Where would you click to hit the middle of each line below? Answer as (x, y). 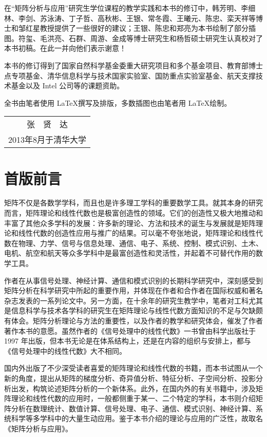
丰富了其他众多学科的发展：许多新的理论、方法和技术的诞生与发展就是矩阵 (130, 223)
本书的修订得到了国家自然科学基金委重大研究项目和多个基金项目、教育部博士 (133, 65)
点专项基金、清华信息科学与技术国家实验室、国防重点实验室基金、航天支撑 (130, 75)
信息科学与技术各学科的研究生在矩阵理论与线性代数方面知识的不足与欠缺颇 (137, 310)
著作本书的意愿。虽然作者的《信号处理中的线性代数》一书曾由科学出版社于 (130, 330)
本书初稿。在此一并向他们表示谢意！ (65, 48)
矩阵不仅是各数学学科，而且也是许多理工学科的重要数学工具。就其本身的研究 (133, 203)
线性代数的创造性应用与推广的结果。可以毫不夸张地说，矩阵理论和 (130, 233)
